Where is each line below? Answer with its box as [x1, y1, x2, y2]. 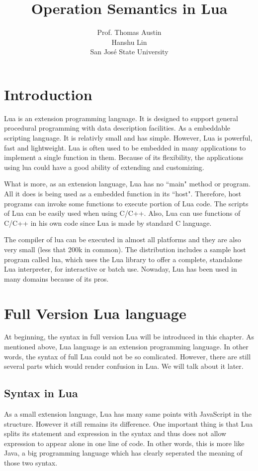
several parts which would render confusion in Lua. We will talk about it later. [4, 361, 244, 371]
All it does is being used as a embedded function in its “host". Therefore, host [4, 188, 242, 198]
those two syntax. [4, 458, 58, 468]
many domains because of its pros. [4, 273, 109, 284]
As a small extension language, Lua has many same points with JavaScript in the [4, 409, 252, 419]
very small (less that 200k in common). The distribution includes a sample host [4, 244, 246, 254]
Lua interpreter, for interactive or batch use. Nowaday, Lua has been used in [4, 264, 237, 274]
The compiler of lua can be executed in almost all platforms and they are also [4, 234, 241, 245]
